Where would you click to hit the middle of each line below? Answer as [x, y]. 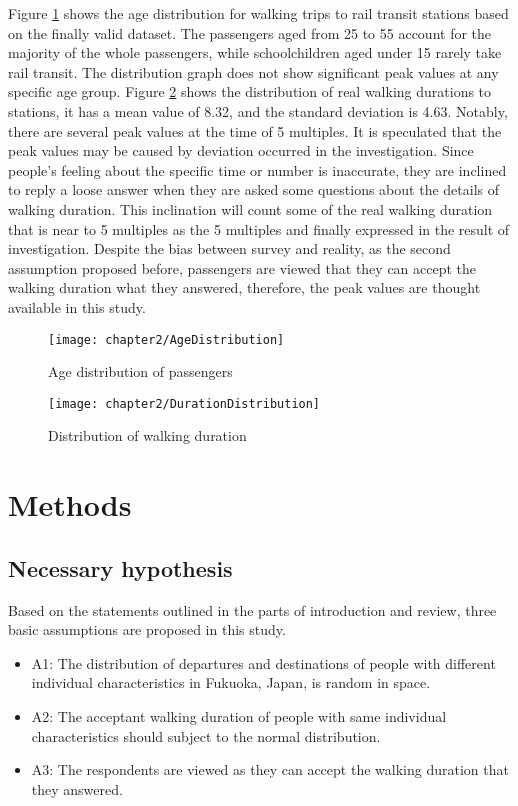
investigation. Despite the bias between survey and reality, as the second [229, 248]
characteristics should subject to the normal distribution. [206, 735]
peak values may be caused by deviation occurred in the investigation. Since [241, 150]
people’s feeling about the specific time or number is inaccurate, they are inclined [257, 169]
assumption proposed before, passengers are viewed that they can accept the [242, 267]
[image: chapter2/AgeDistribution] [166, 339]
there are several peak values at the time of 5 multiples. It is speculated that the [255, 130]
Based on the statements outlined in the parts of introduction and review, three [252, 609]
